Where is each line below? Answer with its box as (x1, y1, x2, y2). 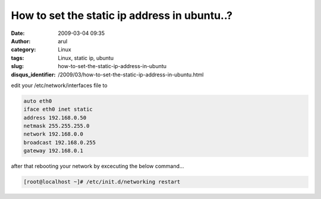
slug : (11, 63, 24, 70)
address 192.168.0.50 (23, 114, 87, 121)
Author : (11, 37, 31, 44)
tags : (11, 54, 24, 62)
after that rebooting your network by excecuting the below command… (11, 163, 184, 170)
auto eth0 (23, 98, 52, 104)
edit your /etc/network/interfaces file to (11, 82, 108, 89)
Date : (11, 30, 25, 37)
